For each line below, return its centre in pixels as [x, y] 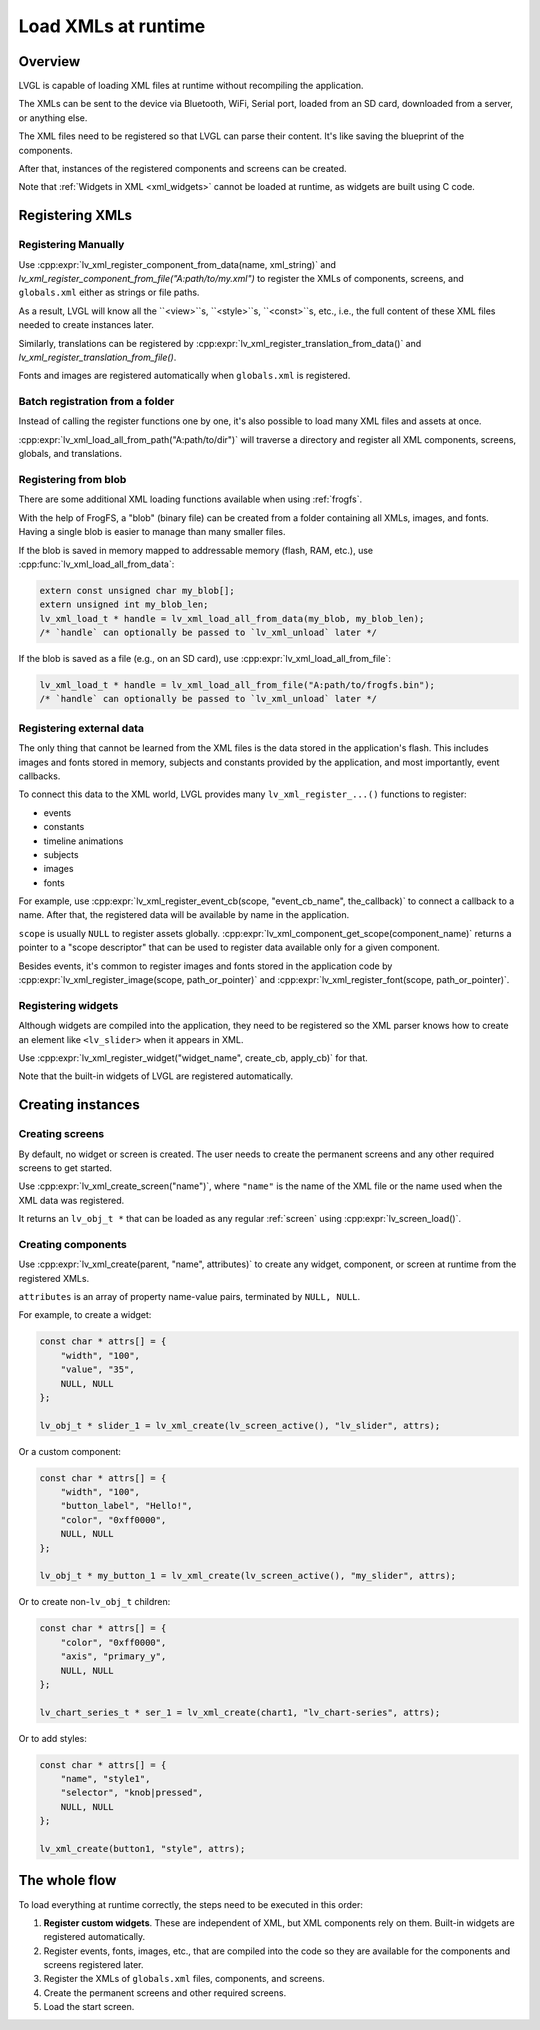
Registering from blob [72, 479]
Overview [49, 61]
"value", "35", [97, 1369]
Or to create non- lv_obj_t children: [94, 1602]
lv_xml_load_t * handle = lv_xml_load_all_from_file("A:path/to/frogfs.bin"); [237, 685]
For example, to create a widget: [85, 1315]
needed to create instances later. [86, 325]
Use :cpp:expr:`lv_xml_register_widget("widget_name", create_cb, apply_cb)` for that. [193, 1057]
